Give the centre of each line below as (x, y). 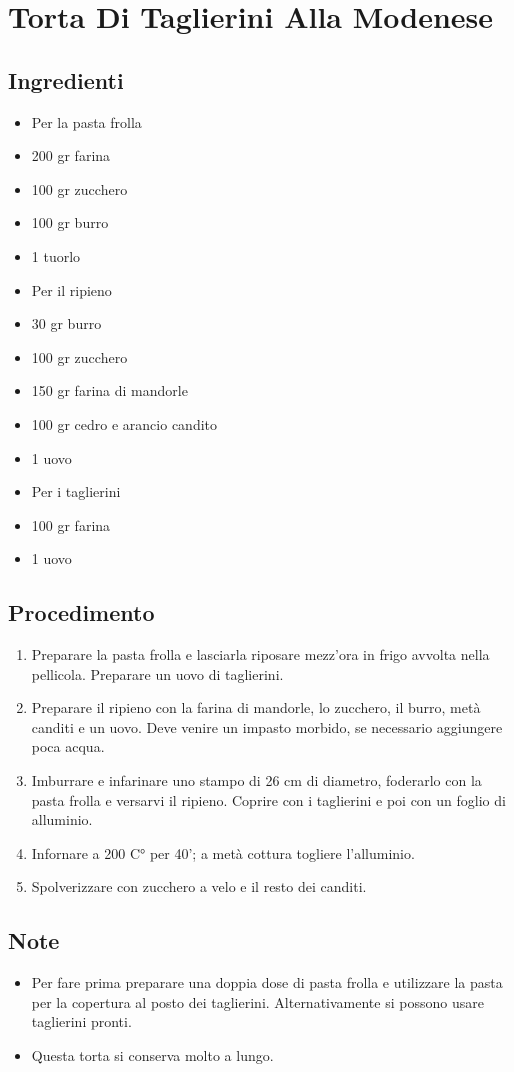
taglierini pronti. (81, 1021)
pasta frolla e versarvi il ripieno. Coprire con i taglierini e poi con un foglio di (268, 799)
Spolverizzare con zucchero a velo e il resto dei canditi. (199, 886)
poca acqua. (68, 746)
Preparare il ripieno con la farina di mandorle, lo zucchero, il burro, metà (256, 707)
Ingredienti (66, 79)
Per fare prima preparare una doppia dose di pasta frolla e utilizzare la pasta (267, 982)
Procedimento (81, 612)
